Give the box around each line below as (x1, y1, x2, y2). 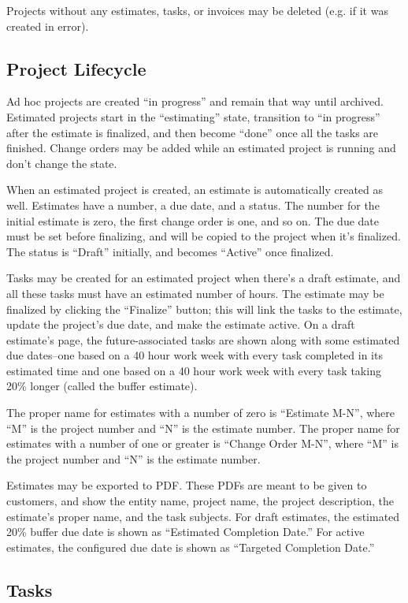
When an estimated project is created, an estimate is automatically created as (6, 181, 384, 198)
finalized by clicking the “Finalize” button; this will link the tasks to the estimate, (6, 300, 402, 317)
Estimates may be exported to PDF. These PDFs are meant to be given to (6, 477, 367, 493)
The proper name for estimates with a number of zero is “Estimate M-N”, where (6, 404, 395, 421)
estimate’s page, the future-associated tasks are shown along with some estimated (6, 331, 400, 348)
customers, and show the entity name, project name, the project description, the (6, 493, 395, 509)
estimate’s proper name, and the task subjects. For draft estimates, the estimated (6, 508, 400, 524)
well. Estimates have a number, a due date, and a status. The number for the (6, 196, 380, 213)
